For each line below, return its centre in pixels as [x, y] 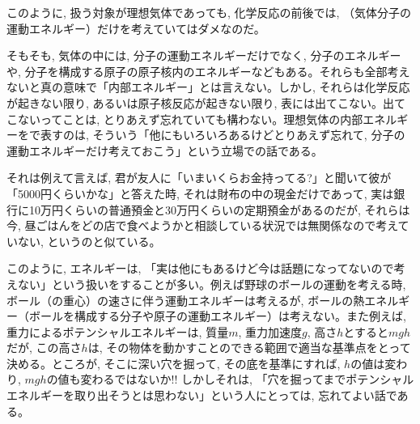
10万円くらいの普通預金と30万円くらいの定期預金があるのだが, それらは [219, 209]
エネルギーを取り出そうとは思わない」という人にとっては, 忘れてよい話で [202, 395]
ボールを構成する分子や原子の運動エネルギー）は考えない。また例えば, [217, 316]
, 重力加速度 [270, 331]
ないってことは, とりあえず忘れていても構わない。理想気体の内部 [190, 119]
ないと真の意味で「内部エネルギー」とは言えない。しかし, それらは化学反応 [208, 87]
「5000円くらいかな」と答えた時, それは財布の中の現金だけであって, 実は [200, 193]
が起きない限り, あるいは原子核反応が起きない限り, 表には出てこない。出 [201, 102]
